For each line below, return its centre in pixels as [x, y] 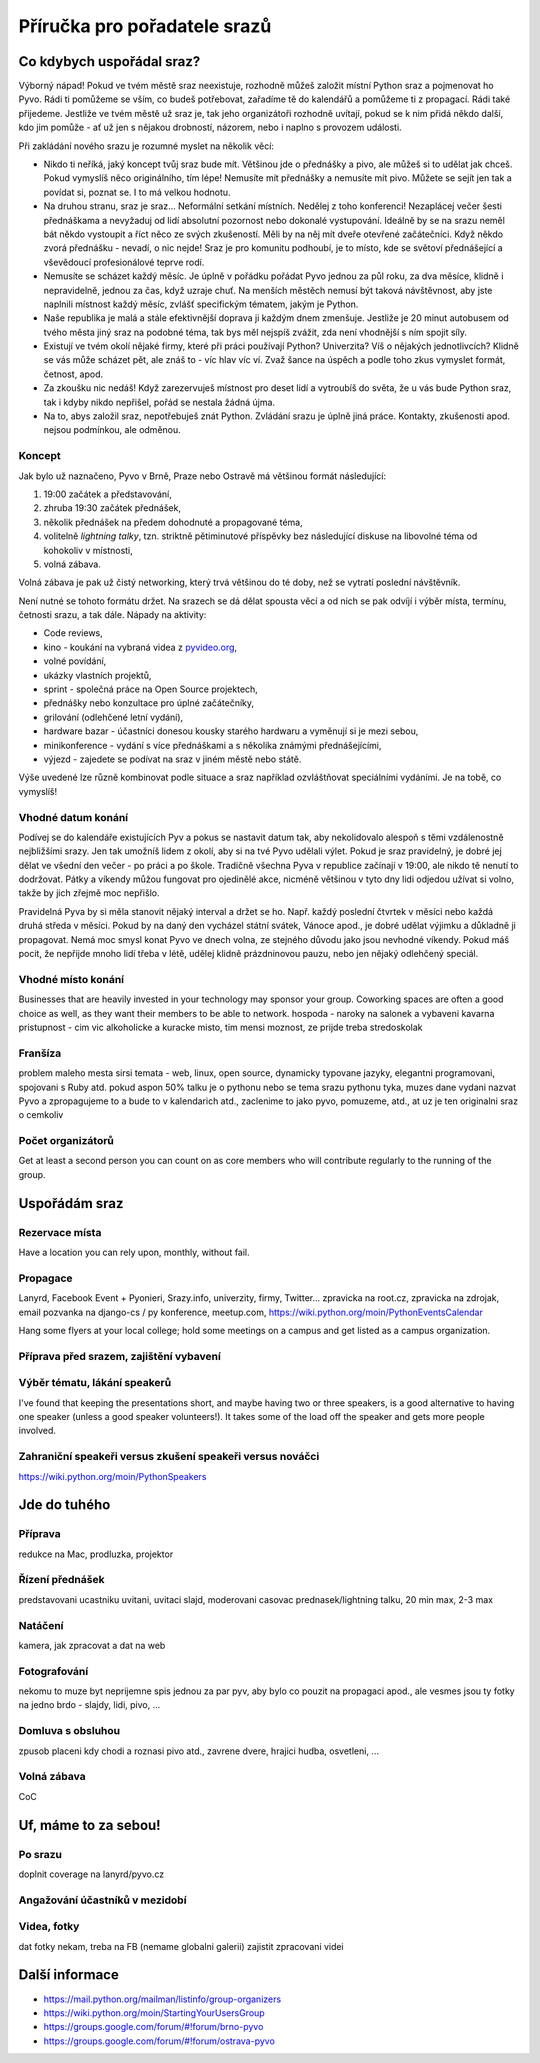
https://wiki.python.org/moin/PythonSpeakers [112, 1476]
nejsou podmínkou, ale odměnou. [112, 430]
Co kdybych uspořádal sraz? [109, 61]
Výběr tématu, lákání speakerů [95, 1383]
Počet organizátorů [66, 1141]
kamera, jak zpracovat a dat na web [92, 1645]
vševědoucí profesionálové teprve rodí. [124, 262]
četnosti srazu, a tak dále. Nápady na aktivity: [112, 615]
